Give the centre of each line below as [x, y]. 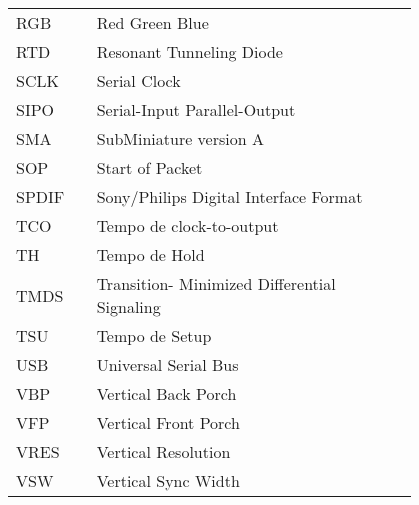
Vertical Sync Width [168, 480]
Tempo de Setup [154, 335]
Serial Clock [138, 80]
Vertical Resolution [163, 451]
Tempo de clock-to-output [187, 225]
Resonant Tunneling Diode [189, 51]
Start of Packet [149, 167]
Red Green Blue [152, 22]
